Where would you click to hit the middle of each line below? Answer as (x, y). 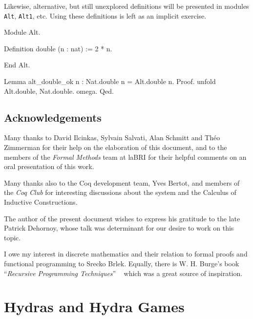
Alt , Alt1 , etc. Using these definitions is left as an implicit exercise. (105, 15)
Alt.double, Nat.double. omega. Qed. (59, 91)
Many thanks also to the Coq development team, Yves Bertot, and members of (122, 182)
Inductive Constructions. (41, 202)
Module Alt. (22, 32)
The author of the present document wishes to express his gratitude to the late (122, 218)
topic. (12, 237)
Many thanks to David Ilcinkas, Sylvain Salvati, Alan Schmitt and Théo (112, 138)
